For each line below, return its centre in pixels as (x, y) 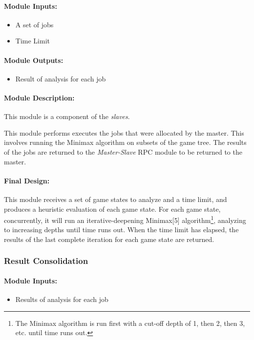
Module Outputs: (34, 60)
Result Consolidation (46, 261)
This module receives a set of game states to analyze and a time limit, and (116, 199)
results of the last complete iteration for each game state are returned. (109, 239)
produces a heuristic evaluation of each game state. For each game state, (112, 209)
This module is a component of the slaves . (67, 116)
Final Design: (27, 180)
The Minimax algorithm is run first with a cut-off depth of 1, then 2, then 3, (130, 323)
